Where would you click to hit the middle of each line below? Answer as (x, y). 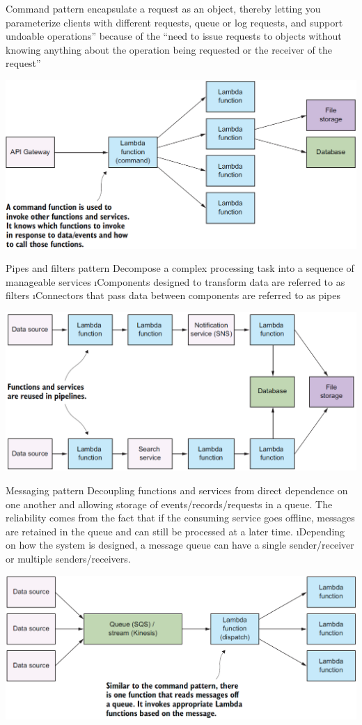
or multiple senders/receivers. (68, 558)
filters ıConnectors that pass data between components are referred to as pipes (173, 295)
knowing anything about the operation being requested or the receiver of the (169, 49)
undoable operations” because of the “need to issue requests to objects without (174, 36)
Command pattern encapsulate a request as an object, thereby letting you (163, 8)
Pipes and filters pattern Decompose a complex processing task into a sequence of (180, 268)
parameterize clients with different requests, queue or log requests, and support (174, 22)
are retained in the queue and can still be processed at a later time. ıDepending (175, 531)
